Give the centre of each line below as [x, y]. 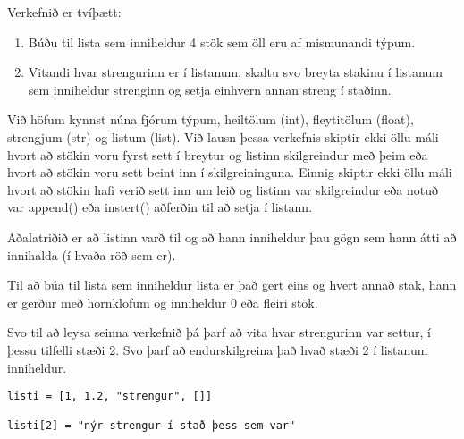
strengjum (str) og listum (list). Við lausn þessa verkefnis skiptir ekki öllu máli [223, 136]
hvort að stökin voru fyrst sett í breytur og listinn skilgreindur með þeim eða [218, 154]
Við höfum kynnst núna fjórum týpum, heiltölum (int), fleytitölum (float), [211, 119]
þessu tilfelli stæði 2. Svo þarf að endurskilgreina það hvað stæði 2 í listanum [218, 349]
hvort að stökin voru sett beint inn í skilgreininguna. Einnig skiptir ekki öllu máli [230, 172]
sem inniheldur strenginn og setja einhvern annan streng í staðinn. [210, 89]
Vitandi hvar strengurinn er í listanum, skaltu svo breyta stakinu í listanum [235, 72]
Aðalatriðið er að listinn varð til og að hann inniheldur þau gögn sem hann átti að [232, 236]
